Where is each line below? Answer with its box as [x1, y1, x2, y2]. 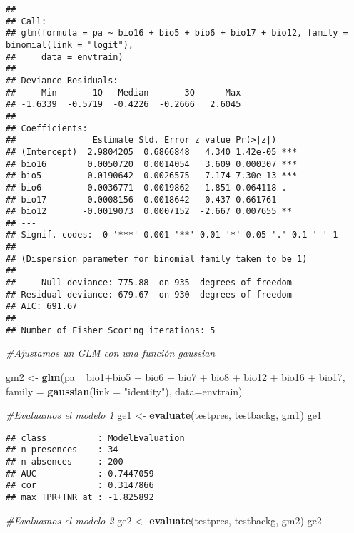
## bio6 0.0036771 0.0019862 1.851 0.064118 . [6, 182, 287, 193]
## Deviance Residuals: [6, 75, 118, 86]
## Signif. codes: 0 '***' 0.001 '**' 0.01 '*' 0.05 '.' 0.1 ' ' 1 [6, 230, 338, 240]
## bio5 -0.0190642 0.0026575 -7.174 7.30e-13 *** [6, 171, 298, 181]
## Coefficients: [6, 123, 88, 133]
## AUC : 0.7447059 [6, 468, 154, 479]
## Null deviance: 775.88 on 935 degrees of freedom [6, 278, 292, 288]
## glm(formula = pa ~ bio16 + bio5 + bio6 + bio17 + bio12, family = [6, 28, 348, 39]
